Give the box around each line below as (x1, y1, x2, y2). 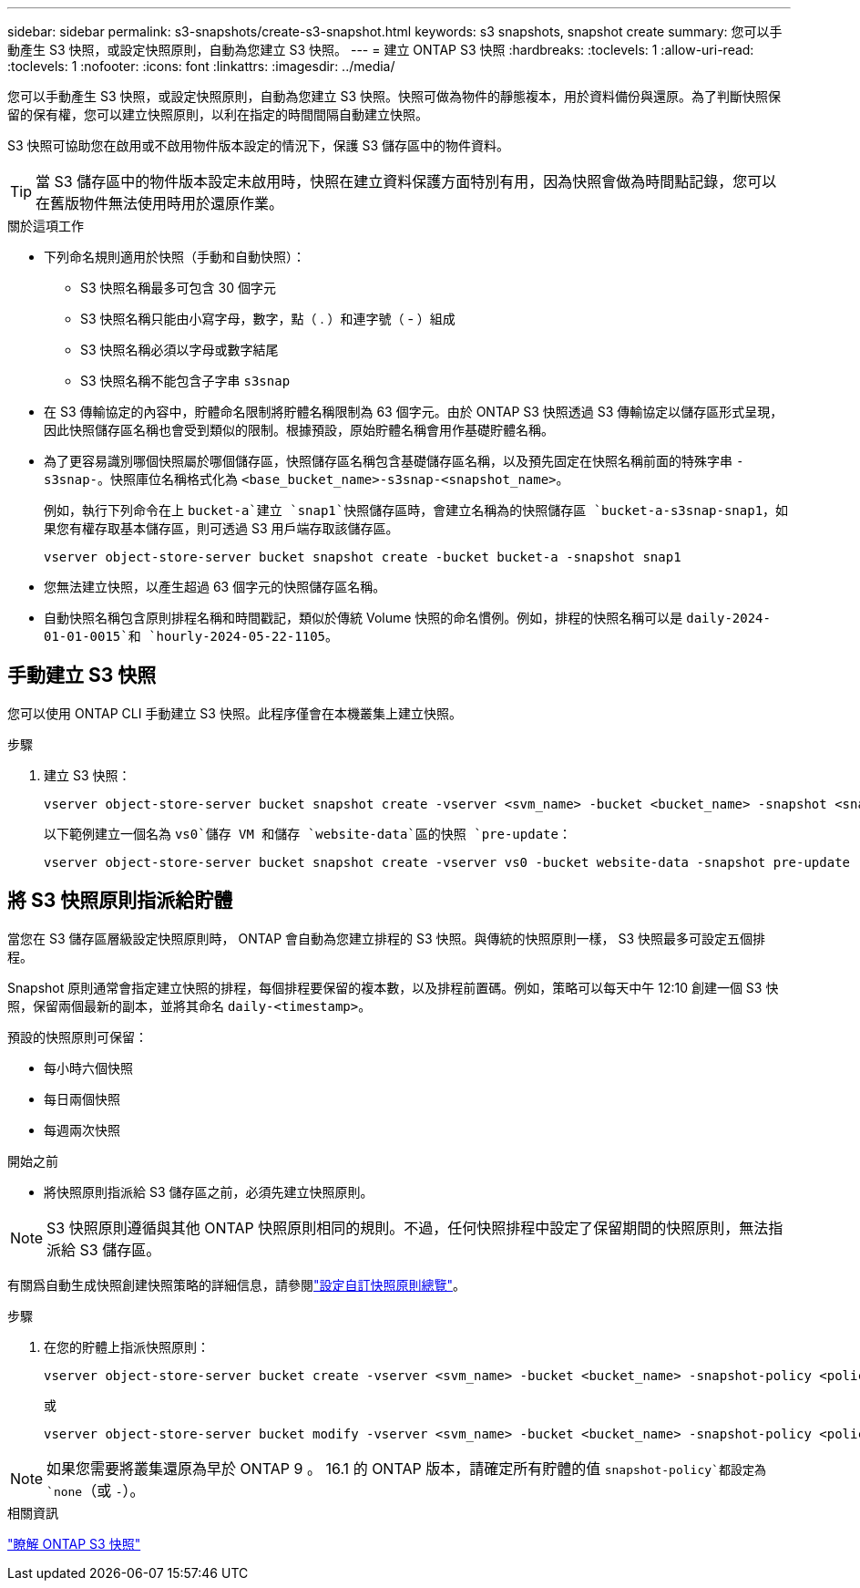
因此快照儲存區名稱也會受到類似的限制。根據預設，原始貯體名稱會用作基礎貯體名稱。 (44, 422, 554, 438)
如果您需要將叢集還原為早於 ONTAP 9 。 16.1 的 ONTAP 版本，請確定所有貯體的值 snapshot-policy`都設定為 (46, 1459, 766, 1478)
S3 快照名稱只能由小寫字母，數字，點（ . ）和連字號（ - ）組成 (80, 311, 456, 326)
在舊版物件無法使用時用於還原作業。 (36, 194, 284, 212)
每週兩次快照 (44, 1121, 120, 1138)
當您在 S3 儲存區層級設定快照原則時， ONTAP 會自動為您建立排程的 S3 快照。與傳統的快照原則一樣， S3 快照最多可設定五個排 (7, 930, 766, 946)
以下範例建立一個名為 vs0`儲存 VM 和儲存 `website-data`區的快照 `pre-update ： (44, 825, 571, 841)
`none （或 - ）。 (46, 1480, 145, 1500)
